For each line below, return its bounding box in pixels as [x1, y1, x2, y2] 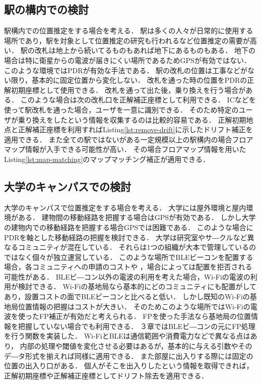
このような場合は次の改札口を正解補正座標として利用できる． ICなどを [20, 94, 256, 105]
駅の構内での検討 [4, 2, 89, 17]
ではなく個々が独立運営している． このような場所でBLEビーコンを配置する [4, 251, 253, 262]
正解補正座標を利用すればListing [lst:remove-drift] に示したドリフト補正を [18, 124, 253, 135]
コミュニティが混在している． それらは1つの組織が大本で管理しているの [18, 242, 256, 252]
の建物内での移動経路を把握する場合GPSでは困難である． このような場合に [4, 222, 253, 232]
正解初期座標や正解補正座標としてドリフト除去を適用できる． [4, 370, 209, 380]
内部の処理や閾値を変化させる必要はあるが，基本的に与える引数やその [20, 341, 252, 351]
